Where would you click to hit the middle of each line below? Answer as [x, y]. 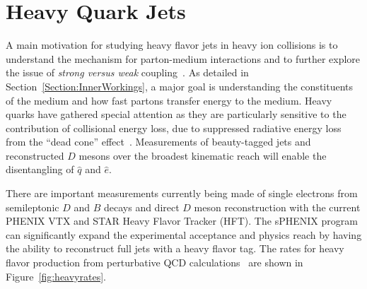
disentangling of [40, 169]
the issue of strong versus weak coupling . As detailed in [127, 72]
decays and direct [141, 207]
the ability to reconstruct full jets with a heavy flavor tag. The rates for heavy [175, 248]
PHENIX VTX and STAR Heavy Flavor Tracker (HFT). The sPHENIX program [182, 221]
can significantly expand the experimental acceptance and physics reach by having [184, 234]
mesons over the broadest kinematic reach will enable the [203, 155]
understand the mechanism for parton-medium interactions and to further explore [183, 58]
